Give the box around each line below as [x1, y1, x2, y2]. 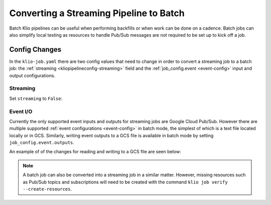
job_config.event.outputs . [9, 140, 75, 146]
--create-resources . [23, 186, 72, 192]
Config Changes [9, 45, 62, 54]
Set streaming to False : [9, 95, 63, 101]
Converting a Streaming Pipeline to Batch [9, 8, 185, 19]
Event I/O [9, 108, 33, 115]
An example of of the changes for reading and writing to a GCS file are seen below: [9, 149, 181, 155]
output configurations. [9, 72, 55, 78]
